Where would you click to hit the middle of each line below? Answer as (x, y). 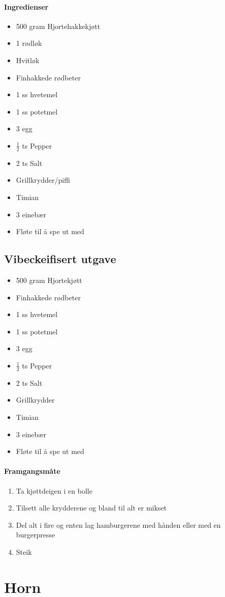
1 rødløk (29, 43)
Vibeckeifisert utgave (60, 259)
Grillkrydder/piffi (43, 180)
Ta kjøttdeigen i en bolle (54, 490)
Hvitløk (28, 60)
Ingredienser (26, 6)
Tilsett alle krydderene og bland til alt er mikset (91, 508)
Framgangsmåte (32, 471)
